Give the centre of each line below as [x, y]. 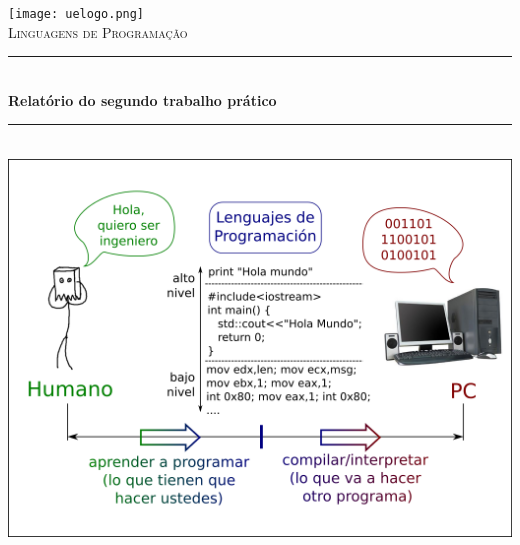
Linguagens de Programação [98, 31]
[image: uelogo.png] [76, 14]
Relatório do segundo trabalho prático [142, 99]
